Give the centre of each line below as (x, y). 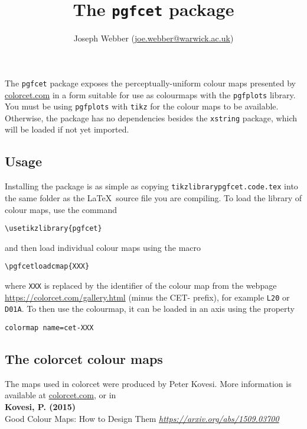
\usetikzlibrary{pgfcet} (53, 229)
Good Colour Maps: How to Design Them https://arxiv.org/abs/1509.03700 (142, 418)
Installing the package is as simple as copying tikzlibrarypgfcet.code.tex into (151, 186)
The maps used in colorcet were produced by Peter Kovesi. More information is (148, 383)
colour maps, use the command (61, 209)
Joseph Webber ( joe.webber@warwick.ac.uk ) (153, 38)
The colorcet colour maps (84, 359)
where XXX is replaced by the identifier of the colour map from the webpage (141, 286)
